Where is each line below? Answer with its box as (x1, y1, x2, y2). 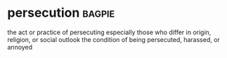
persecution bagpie (7, 5, 115, 21)
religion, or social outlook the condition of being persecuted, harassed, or (7, 35, 220, 43)
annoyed (7, 43, 33, 51)
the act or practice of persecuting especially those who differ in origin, (7, 28, 212, 36)
